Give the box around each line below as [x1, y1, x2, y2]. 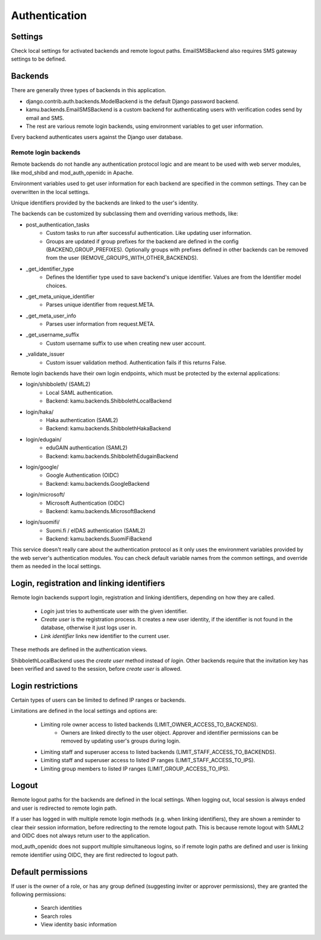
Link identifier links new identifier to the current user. [40, 632, 171, 639]
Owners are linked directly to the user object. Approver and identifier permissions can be [61, 729, 279, 736]
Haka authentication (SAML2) [46, 417, 118, 423]
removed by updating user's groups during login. [61, 737, 181, 744]
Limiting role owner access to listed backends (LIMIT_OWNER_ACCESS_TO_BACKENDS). [40, 721, 258, 728]
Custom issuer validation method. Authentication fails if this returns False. [46, 359, 227, 366]
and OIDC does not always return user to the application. [11, 832, 150, 839]
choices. [46, 282, 67, 289]
